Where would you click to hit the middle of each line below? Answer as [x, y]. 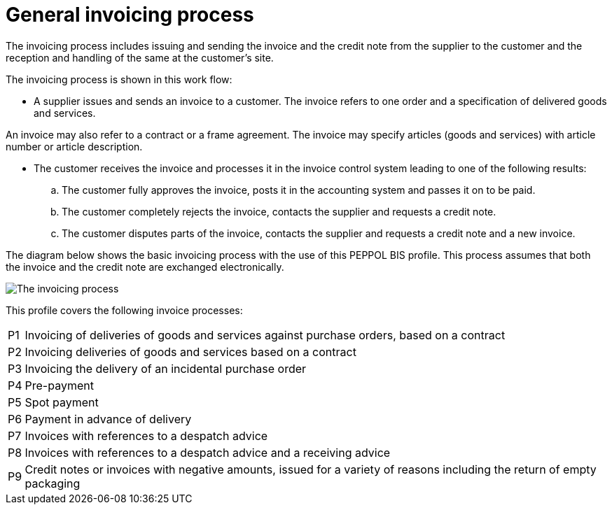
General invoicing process [130, 15]
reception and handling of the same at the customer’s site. [140, 57]
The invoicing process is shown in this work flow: [119, 79]
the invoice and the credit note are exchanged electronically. [145, 267]
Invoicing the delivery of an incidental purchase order [166, 368]
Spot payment [62, 402]
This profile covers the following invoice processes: [124, 310]
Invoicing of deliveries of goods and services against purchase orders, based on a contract [265, 335]
